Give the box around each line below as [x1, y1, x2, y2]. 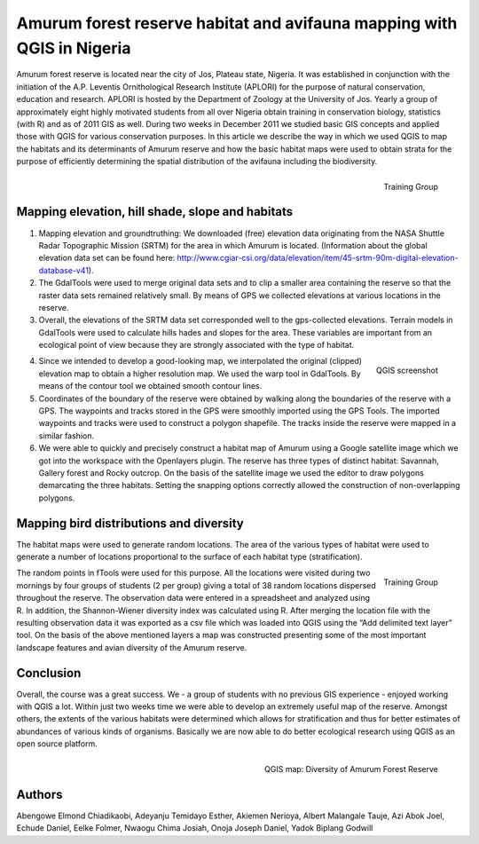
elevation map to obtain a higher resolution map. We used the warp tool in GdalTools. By [38, 368, 361, 379]
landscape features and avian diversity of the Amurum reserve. [16, 642, 247, 652]
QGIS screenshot [375, 365, 438, 376]
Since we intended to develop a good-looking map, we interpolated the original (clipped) [38, 356, 363, 367]
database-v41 [38, 264, 89, 275]
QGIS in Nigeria [16, 38, 131, 58]
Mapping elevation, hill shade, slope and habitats [16, 204, 294, 219]
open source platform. [16, 738, 98, 749]
